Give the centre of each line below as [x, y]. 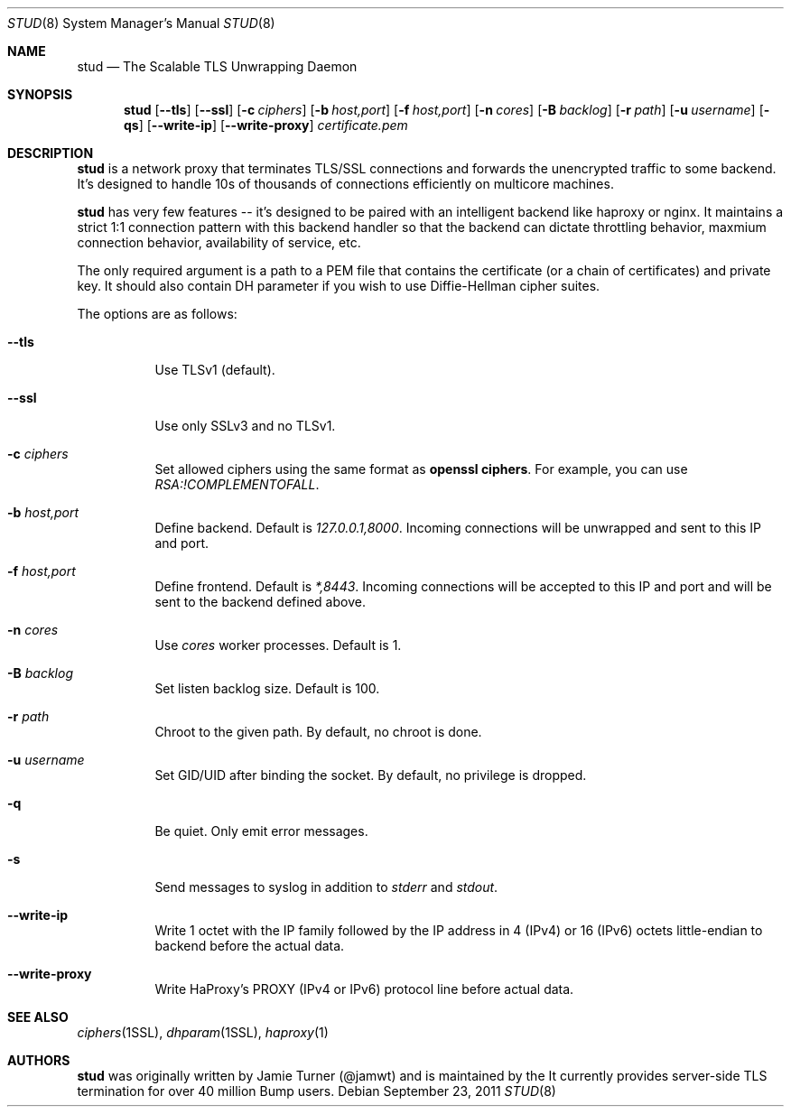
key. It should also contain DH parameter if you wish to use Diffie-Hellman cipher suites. [339, 286]
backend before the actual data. [250, 946]
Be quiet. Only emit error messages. [261, 831]
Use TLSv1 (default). [215, 370]
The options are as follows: [157, 314]
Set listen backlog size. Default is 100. [267, 688]
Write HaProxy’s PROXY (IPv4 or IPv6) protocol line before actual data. [364, 989]
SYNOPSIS [40, 94]
